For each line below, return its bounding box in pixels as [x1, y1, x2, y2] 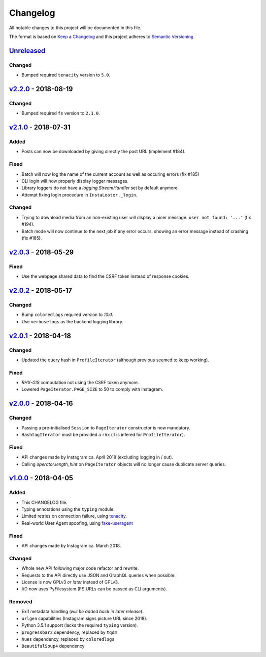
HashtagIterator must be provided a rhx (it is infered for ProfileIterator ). [21, 431, 185, 437]
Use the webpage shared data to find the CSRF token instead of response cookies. [21, 273, 190, 279]
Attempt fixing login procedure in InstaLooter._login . [21, 192, 137, 197]
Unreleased [9, 46, 46, 55]
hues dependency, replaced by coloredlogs [21, 636, 115, 642]
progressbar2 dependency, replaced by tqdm [21, 629, 118, 635]
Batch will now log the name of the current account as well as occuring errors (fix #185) [21, 171, 199, 177]
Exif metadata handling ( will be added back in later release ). [21, 609, 144, 615]
